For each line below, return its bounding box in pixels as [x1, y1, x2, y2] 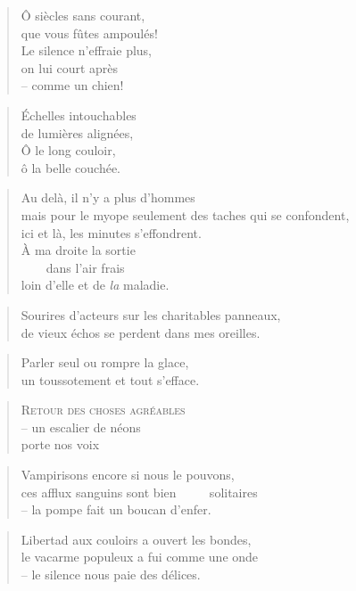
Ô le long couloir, [21, 141, 116, 160]
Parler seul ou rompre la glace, [21, 353, 189, 372]
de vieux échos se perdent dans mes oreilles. [21, 323, 261, 341]
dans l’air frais [46, 258, 125, 276]
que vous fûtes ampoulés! [21, 23, 158, 42]
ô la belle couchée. [21, 158, 120, 176]
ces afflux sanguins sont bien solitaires [21, 482, 258, 501]
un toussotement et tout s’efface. [21, 370, 200, 389]
